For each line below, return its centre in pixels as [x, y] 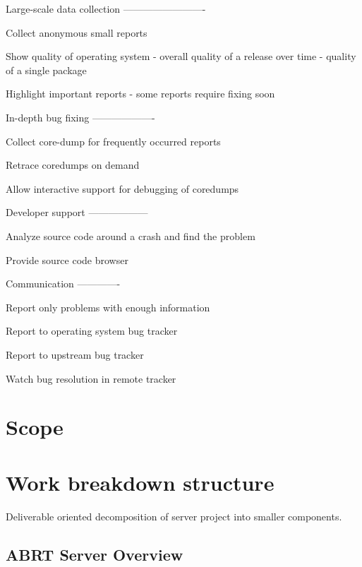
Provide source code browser [67, 259]
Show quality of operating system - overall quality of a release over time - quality [181, 56]
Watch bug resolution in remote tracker [91, 378]
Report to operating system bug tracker [92, 331]
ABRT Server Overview [95, 554]
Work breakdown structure [140, 482]
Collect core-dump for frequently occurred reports [113, 141]
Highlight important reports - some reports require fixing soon [140, 94]
